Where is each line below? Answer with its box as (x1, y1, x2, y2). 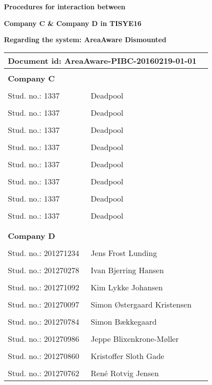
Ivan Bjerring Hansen (91, 264, 164, 276)
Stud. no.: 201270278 (8, 264, 79, 276)
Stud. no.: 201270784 (8, 315, 79, 327)
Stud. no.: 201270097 (8, 298, 79, 310)
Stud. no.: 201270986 (8, 333, 79, 344)
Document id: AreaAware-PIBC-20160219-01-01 (8, 54, 197, 66)
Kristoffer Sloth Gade (91, 350, 165, 361)
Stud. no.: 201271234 (8, 247, 79, 258)
